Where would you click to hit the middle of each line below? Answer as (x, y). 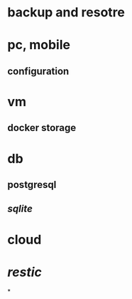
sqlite (20, 209)
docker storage (42, 128)
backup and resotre (66, 12)
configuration (38, 71)
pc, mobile (39, 45)
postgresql (32, 185)
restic (25, 272)
